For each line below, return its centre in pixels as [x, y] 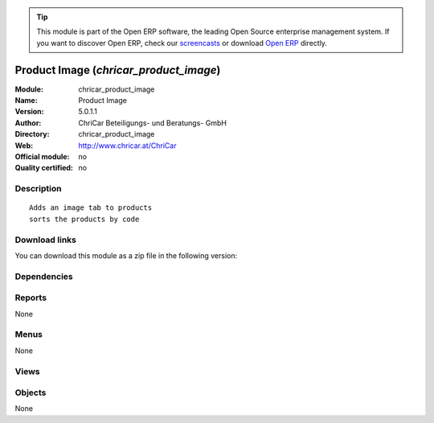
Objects [31, 392]
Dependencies [44, 276]
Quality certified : [44, 168]
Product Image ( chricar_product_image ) [118, 70]
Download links [45, 240]
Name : [26, 101]
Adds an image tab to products [91, 208]
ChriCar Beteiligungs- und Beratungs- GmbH [152, 123]
